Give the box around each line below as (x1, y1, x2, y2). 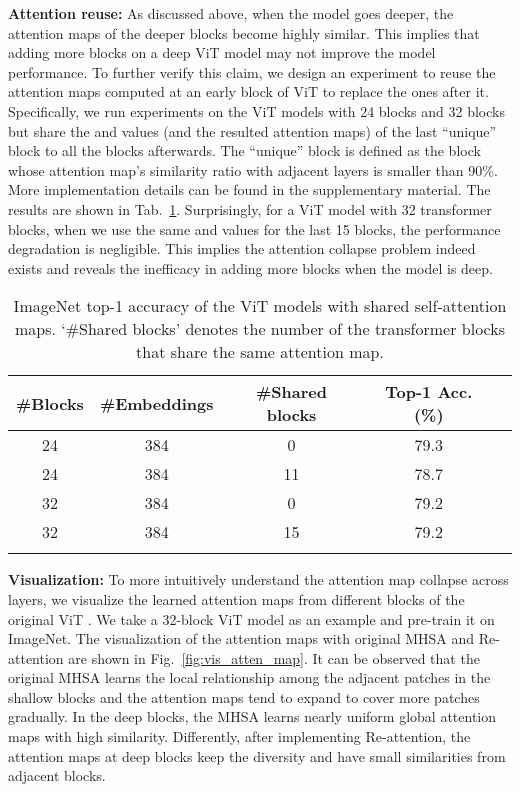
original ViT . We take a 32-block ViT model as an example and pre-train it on (8, 608, 495, 629)
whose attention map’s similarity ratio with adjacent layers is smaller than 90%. (8, 159, 498, 180)
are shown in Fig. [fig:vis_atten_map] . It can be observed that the (68, 647, 480, 668)
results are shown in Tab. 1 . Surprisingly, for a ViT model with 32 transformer (8, 198, 492, 219)
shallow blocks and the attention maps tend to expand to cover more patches (8, 686, 480, 707)
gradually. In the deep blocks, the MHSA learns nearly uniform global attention (8, 706, 497, 727)
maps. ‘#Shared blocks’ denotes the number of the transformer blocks (14, 317, 505, 341)
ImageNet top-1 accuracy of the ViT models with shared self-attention (13, 294, 507, 318)
